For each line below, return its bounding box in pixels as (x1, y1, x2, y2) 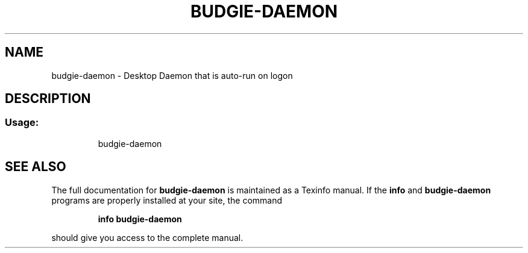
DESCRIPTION (5, 91, 91, 107)
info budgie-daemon (98, 213, 182, 224)
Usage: (5, 116, 39, 129)
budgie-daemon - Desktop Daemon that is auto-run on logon (51, 70, 293, 81)
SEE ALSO (5, 159, 66, 175)
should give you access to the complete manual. (51, 232, 244, 243)
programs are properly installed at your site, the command (51, 195, 283, 205)
